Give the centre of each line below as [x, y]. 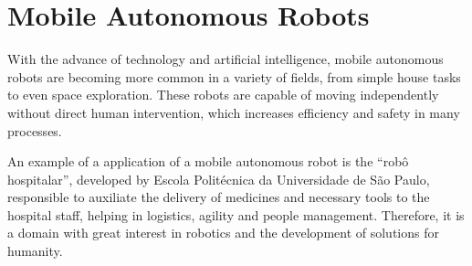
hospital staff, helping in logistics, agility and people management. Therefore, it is [236, 214]
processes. [35, 130]
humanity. [35, 251]
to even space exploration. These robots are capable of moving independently [223, 95]
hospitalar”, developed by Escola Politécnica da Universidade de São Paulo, [219, 179]
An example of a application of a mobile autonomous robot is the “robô [208, 161]
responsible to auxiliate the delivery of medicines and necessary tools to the [219, 197]
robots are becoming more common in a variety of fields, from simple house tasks [234, 76]
